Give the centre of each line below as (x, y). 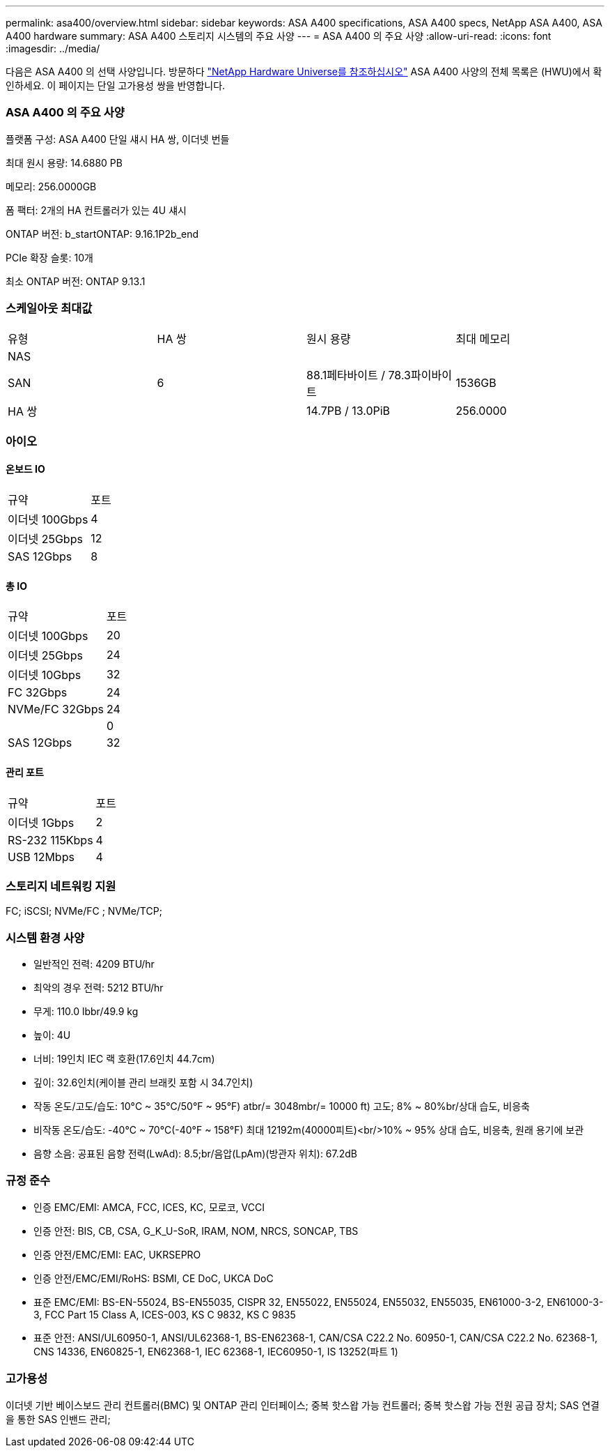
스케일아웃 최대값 (49, 309)
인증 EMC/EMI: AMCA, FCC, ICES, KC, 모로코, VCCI (149, 1207)
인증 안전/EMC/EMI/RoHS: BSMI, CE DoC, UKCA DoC (154, 1278)
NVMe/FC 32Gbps (56, 709)
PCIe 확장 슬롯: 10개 (49, 257)
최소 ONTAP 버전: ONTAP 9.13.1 (76, 281)
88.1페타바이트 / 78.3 (359, 375)
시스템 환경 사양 (45, 937)
